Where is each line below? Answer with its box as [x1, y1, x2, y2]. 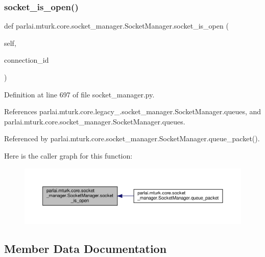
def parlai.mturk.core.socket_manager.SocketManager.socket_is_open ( [4, 20, 229, 31]
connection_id [4, 55, 49, 65]
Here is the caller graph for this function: [4, 150, 133, 161]
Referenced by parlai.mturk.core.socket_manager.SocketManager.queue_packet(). [4, 133, 260, 144]
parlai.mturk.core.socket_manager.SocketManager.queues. [4, 116, 185, 126]
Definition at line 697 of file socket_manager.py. [4, 89, 155, 99]
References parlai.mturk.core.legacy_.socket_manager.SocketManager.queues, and [4, 106, 261, 117]
